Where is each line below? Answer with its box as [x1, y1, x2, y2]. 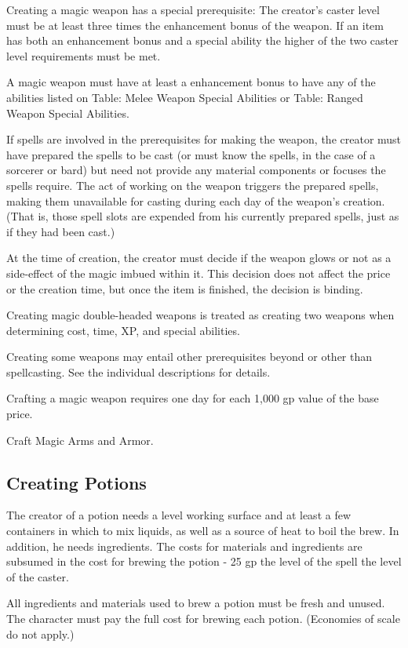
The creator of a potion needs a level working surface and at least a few [6, 507, 352, 523]
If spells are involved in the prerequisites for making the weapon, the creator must [6, 131, 402, 147]
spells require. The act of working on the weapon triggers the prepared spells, [6, 177, 379, 193]
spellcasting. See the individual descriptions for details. [6, 363, 271, 380]
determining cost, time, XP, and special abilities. [6, 322, 240, 338]
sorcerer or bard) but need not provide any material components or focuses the [6, 162, 386, 178]
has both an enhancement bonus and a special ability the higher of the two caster [6, 32, 399, 49]
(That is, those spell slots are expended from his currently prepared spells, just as [6, 208, 399, 224]
